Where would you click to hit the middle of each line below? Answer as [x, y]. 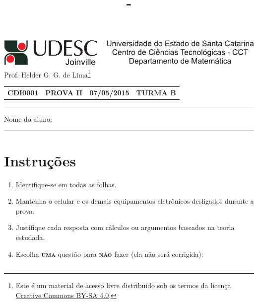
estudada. [30, 237]
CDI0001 [23, 92]
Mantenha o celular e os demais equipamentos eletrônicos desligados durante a [135, 201]
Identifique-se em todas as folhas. [66, 184]
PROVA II [64, 92]
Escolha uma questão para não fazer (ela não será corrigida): [109, 254]
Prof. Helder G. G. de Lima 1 [47, 74]
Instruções [40, 160]
